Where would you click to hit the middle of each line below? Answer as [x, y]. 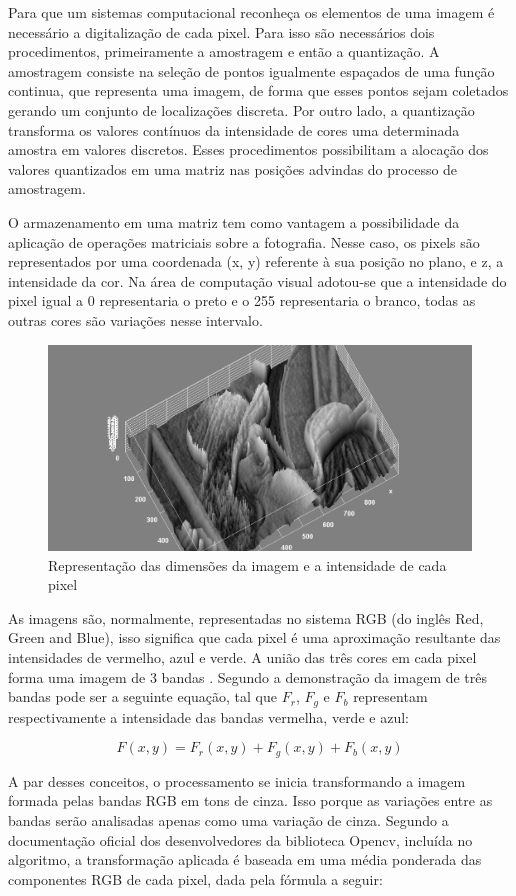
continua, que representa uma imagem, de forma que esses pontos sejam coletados [258, 90]
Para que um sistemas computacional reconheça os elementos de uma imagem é [251, 12]
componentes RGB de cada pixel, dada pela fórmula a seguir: [195, 878]
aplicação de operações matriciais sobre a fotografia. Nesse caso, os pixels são [244, 241]
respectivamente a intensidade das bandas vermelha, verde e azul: [208, 716]
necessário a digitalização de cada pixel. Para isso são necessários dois [221, 31]
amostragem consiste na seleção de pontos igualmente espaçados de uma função [251, 70]
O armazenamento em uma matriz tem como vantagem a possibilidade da [234, 221]
